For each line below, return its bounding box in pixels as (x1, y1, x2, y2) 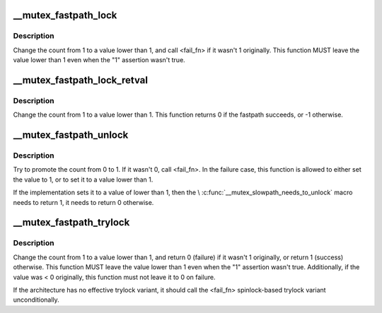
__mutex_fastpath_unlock (13, 129, 129, 141)
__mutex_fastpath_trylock (13, 216, 130, 229)
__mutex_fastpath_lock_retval (13, 74, 149, 86)
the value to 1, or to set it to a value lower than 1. (13, 175, 154, 184)
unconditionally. (13, 295, 59, 304)
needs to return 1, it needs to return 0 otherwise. (13, 198, 154, 206)
